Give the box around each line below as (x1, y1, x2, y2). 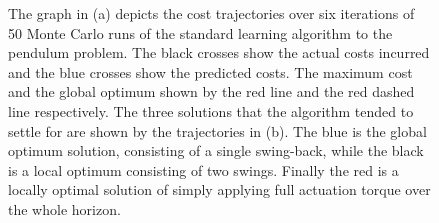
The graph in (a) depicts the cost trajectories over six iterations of (8, 3, 415, 23)
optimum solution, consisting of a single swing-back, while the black (8, 140, 424, 161)
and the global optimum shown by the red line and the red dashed (8, 81, 415, 102)
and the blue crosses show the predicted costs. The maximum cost (8, 61, 413, 82)
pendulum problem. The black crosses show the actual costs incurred (8, 42, 430, 63)
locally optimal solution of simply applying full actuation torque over (8, 179, 431, 200)
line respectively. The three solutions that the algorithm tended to (8, 100, 414, 121)
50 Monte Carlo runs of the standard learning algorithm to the (8, 22, 393, 43)
